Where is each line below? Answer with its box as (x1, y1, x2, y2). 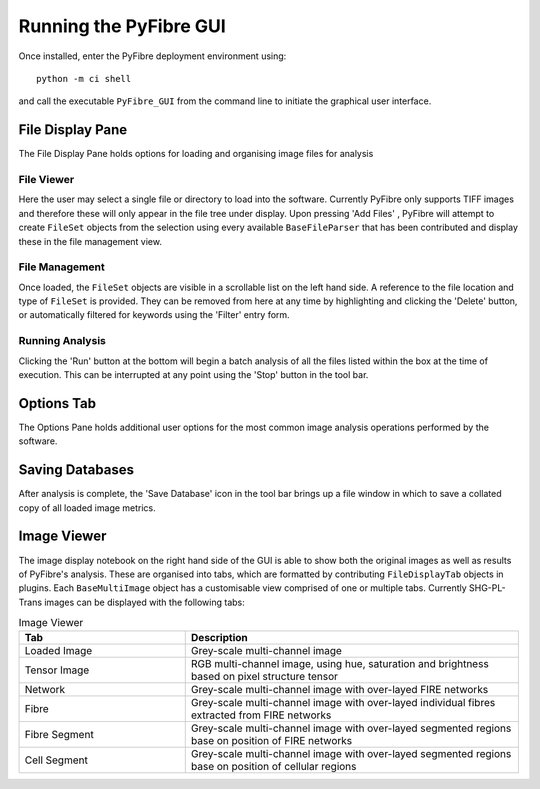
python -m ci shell (36, 73, 132, 84)
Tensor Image (24, 663, 90, 677)
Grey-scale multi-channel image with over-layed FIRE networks (190, 683, 489, 697)
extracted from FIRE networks (190, 708, 332, 722)
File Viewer (18, 173, 75, 186)
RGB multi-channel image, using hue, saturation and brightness (190, 657, 489, 671)
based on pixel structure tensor (190, 670, 339, 684)
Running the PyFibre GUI (18, 15, 227, 37)
